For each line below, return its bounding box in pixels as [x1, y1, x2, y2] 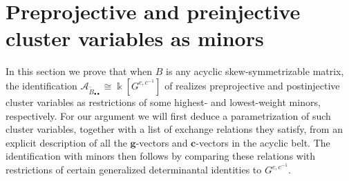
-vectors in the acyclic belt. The [196, 135, 330, 149]
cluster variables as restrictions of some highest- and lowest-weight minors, [6, 95, 321, 109]
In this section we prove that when [6, 64, 153, 78]
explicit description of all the [6, 135, 127, 149]
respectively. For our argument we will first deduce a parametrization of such [6, 108, 331, 123]
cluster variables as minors [6, 24, 264, 52]
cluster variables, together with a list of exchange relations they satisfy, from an [6, 122, 343, 136]
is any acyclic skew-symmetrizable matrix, [166, 64, 344, 78]
